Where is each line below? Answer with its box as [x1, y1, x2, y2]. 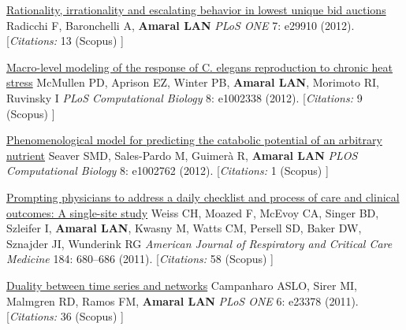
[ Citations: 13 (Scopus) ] [6, 32, 124, 49]
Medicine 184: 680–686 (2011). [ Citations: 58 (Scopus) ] [6, 250, 274, 267]
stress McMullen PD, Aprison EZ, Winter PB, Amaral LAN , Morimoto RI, [6, 74, 379, 91]
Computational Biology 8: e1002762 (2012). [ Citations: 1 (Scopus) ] [6, 162, 329, 179]
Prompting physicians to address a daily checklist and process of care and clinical [6, 188, 400, 205]
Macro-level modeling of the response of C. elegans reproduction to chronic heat [6, 58, 393, 75]
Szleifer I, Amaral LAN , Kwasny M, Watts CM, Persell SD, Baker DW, [6, 220, 362, 236]
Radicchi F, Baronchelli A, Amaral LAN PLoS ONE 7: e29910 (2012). [6, 17, 355, 33]
